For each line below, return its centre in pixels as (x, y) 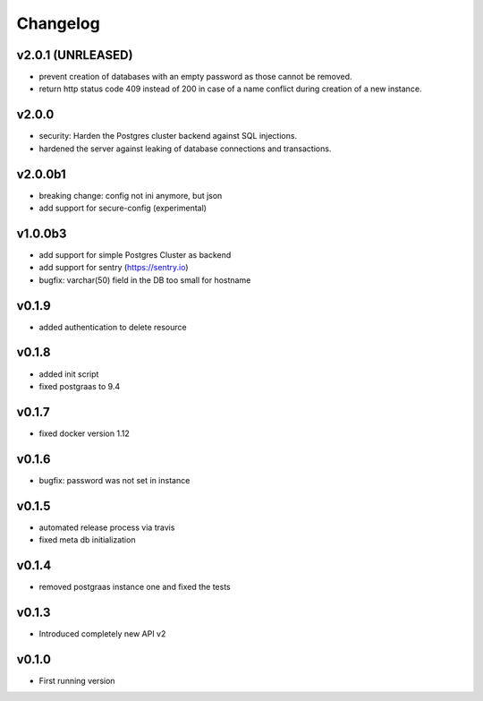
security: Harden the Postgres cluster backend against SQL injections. (168, 136)
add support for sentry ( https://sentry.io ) (114, 268)
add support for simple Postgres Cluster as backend (135, 254)
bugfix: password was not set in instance (114, 480)
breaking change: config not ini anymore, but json (131, 195)
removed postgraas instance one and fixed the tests (135, 586)
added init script (69, 374)
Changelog (58, 23)
